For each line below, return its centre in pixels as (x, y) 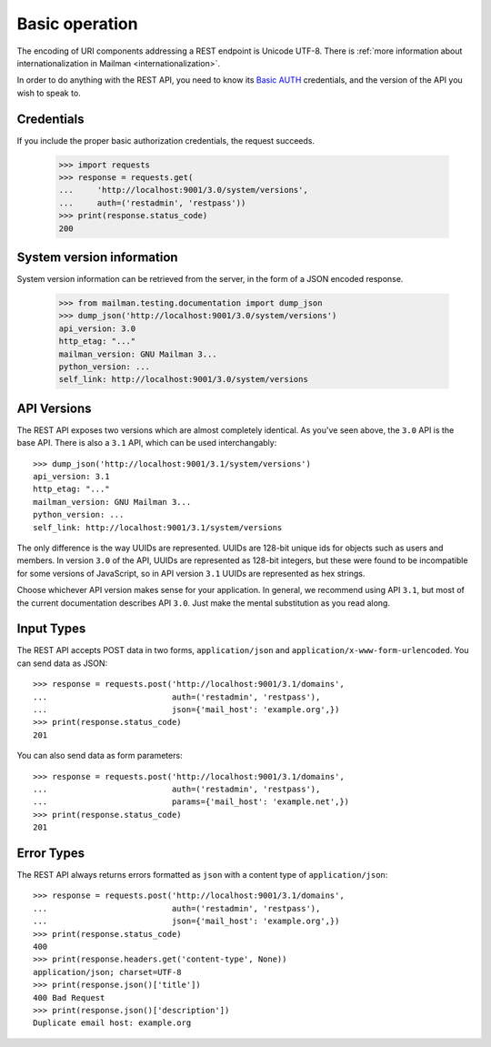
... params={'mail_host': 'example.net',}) (191, 802)
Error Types (51, 853)
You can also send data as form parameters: (100, 756)
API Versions (54, 408)
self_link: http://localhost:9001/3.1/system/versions (158, 527)
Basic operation (77, 24)
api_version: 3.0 (97, 328)
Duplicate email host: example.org (112, 1023)
